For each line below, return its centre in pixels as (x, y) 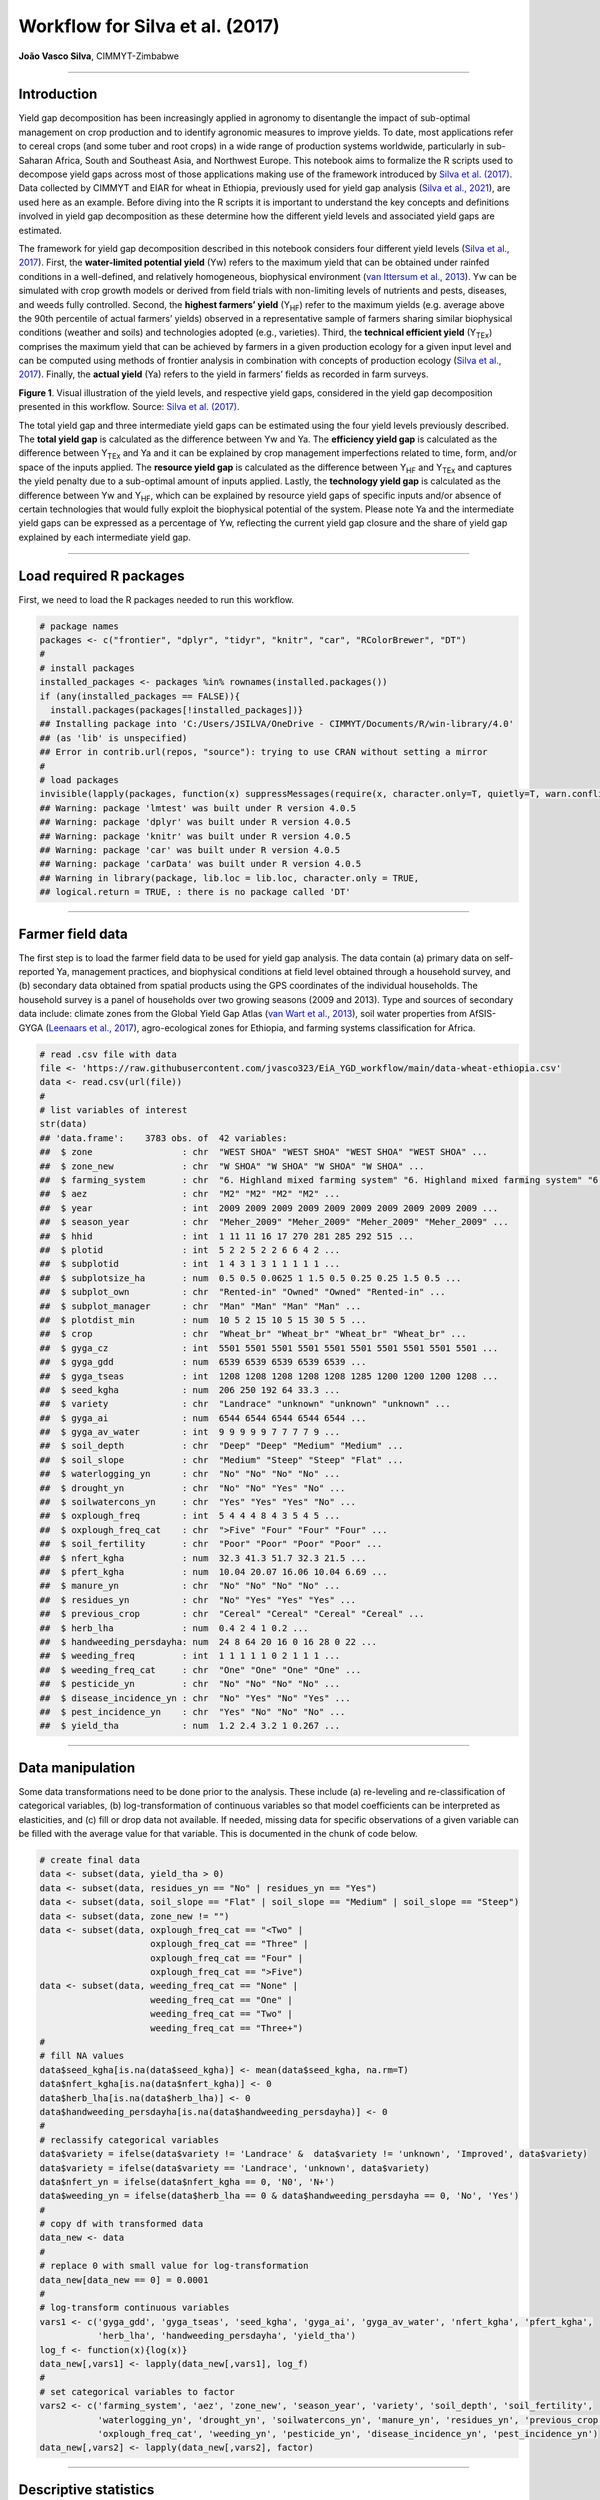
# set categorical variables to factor (137, 2391)
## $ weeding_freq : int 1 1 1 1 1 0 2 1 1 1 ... (190, 1656)
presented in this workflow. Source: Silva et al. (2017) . (129, 407)
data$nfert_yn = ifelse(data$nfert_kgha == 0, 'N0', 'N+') (187, 2181)
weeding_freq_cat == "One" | (222, 1999)
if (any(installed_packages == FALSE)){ (139, 696)
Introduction (58, 94)
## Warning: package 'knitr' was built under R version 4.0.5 (195, 836)
